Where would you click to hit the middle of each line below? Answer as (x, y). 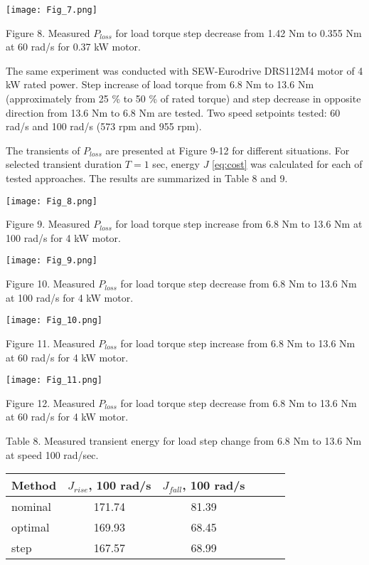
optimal (31, 527)
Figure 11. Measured (50, 343)
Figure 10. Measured (50, 284)
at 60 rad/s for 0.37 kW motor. (73, 47)
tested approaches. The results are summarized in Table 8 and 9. (147, 178)
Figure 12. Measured (50, 402)
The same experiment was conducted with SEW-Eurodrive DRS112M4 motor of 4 (184, 70)
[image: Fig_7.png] (52, 10)
